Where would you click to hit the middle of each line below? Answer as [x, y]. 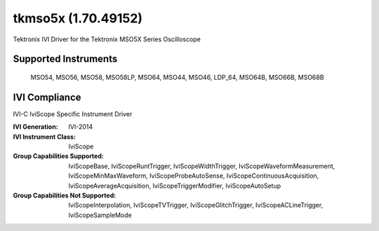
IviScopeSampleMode [100, 215]
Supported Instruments [65, 59]
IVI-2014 [81, 127]
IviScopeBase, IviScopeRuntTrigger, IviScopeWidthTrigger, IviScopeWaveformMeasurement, [202, 166]
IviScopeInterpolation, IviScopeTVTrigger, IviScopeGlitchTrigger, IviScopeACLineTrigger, [196, 205]
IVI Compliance [47, 97]
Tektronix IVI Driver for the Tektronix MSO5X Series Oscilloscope [107, 39]
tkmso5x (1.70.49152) [78, 18]
